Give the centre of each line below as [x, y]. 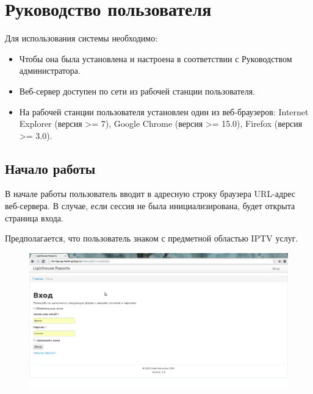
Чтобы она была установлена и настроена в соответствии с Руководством [156, 58]
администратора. [50, 70]
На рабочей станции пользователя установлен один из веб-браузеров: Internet [164, 111]
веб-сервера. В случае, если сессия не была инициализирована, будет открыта [150, 206]
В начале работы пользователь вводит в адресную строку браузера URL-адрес [150, 194]
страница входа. [34, 217]
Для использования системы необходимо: [81, 38]
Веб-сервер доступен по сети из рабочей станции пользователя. [137, 91]
